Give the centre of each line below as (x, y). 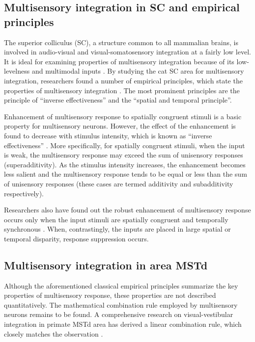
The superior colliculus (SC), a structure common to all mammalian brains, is (121, 42)
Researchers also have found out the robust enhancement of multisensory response (127, 210)
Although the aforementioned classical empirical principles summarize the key (121, 285)
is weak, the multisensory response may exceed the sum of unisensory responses (124, 155)
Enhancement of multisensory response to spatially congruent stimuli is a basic (123, 116)
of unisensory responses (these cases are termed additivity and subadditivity (119, 183)
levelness (17, 71)
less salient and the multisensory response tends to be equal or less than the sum (126, 174)
